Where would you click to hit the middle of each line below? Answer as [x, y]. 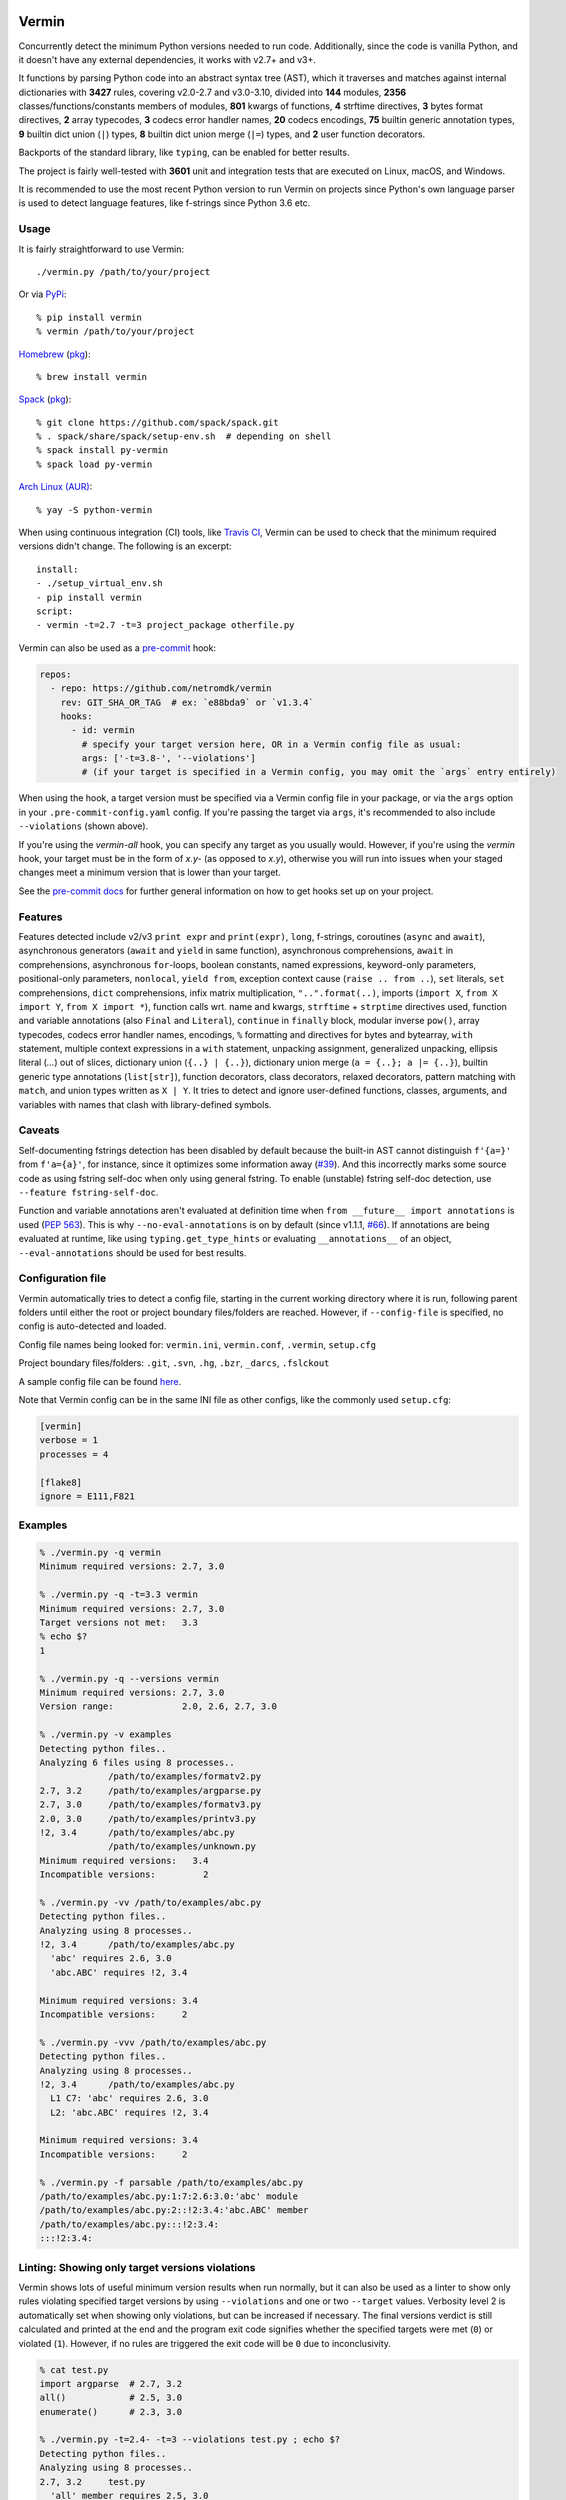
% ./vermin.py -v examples [105, 1734]
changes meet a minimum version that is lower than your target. [150, 872]
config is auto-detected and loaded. [92, 1326]
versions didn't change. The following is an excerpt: [125, 546]
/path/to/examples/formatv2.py [185, 1776]
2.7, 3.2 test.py [92, 2481]
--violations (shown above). [83, 826]
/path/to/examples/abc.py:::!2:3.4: [129, 2224]
